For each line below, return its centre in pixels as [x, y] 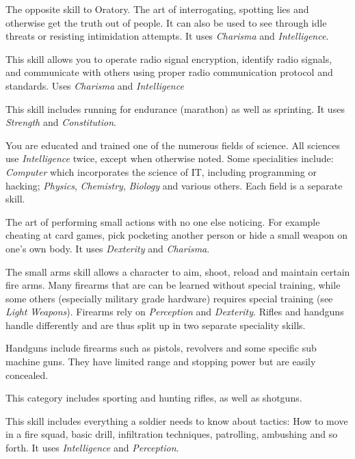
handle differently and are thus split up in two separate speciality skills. [156, 325]
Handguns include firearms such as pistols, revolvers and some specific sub [161, 348]
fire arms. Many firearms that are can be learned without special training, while [173, 285]
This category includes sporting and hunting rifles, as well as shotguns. [154, 398]
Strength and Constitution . [61, 122]
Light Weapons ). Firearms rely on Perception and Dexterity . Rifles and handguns [175, 312]
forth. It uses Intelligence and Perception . [92, 448]
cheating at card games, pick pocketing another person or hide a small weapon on [177, 235]
